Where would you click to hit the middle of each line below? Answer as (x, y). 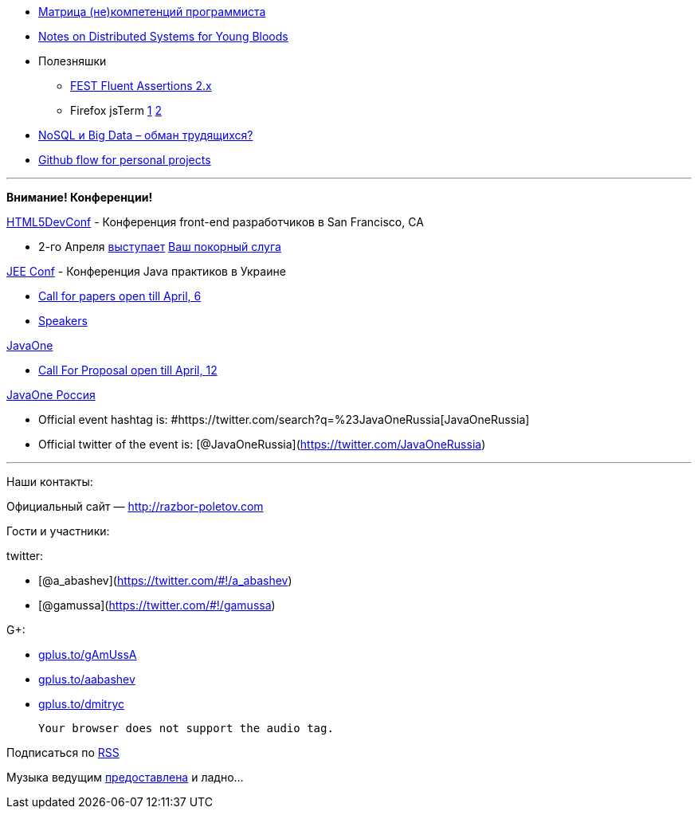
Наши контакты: (50, 482)
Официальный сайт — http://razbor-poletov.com (135, 506)
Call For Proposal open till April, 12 (128, 370)
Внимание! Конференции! (80, 197)
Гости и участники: (58, 531)
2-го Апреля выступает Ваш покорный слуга (160, 247)
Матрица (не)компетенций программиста (152, 12)
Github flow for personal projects (125, 160)
